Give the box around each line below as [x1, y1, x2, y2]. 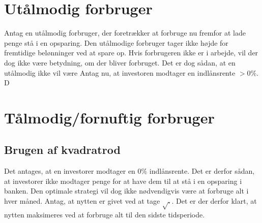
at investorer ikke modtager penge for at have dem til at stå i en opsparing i [4, 175, 242, 186]
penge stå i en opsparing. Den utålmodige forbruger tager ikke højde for [4, 37, 228, 48]
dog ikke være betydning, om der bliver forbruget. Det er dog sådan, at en [4, 57, 236, 68]
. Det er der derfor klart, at [171, 196, 257, 206]
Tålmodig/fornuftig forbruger [4, 107, 215, 128]
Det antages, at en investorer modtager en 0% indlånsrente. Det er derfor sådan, [4, 166, 255, 176]
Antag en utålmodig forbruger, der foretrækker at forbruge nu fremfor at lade [4, 27, 246, 38]
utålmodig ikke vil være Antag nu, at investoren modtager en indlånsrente [4, 67, 236, 78]
